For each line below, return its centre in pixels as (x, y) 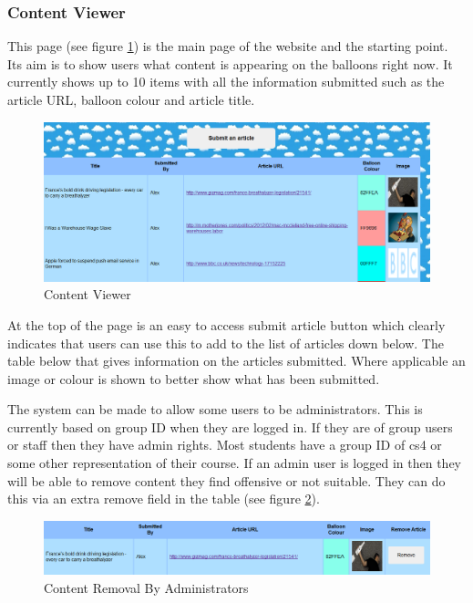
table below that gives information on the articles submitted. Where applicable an (236, 361)
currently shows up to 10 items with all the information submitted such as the (226, 82)
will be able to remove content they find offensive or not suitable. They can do (226, 480)
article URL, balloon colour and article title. (131, 99)
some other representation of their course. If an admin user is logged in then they (234, 463)
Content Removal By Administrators (146, 587)
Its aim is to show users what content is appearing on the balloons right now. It (230, 63)
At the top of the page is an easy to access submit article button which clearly (226, 324)
